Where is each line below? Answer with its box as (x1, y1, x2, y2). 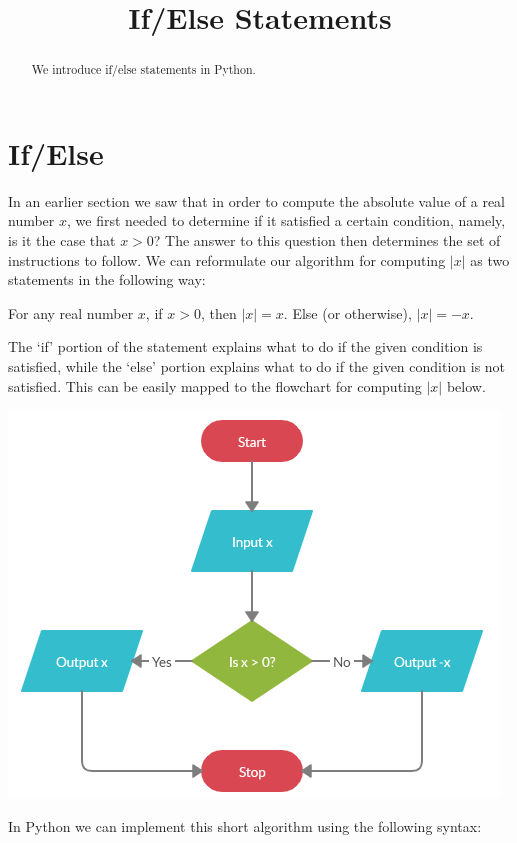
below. (446, 375, 486, 396)
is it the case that (8, 229, 116, 250)
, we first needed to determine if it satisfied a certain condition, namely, (67, 210, 506, 231)
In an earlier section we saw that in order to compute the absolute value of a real (8, 190, 505, 211)
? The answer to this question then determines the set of (153, 229, 501, 250)
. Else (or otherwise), (283, 302, 412, 323)
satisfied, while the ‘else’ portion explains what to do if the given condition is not (8, 355, 506, 376)
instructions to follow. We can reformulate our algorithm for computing (8, 249, 446, 270)
